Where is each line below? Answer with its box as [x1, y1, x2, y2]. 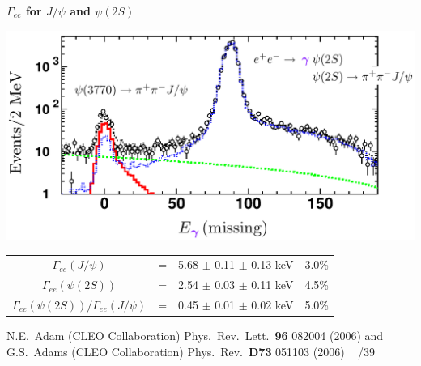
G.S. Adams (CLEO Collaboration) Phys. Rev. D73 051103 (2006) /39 [6, 343, 375, 360]
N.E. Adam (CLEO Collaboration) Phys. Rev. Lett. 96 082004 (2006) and [6, 327, 384, 344]
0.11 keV [251, 276, 294, 293]
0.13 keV [251, 256, 294, 273]
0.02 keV [251, 296, 294, 313]
